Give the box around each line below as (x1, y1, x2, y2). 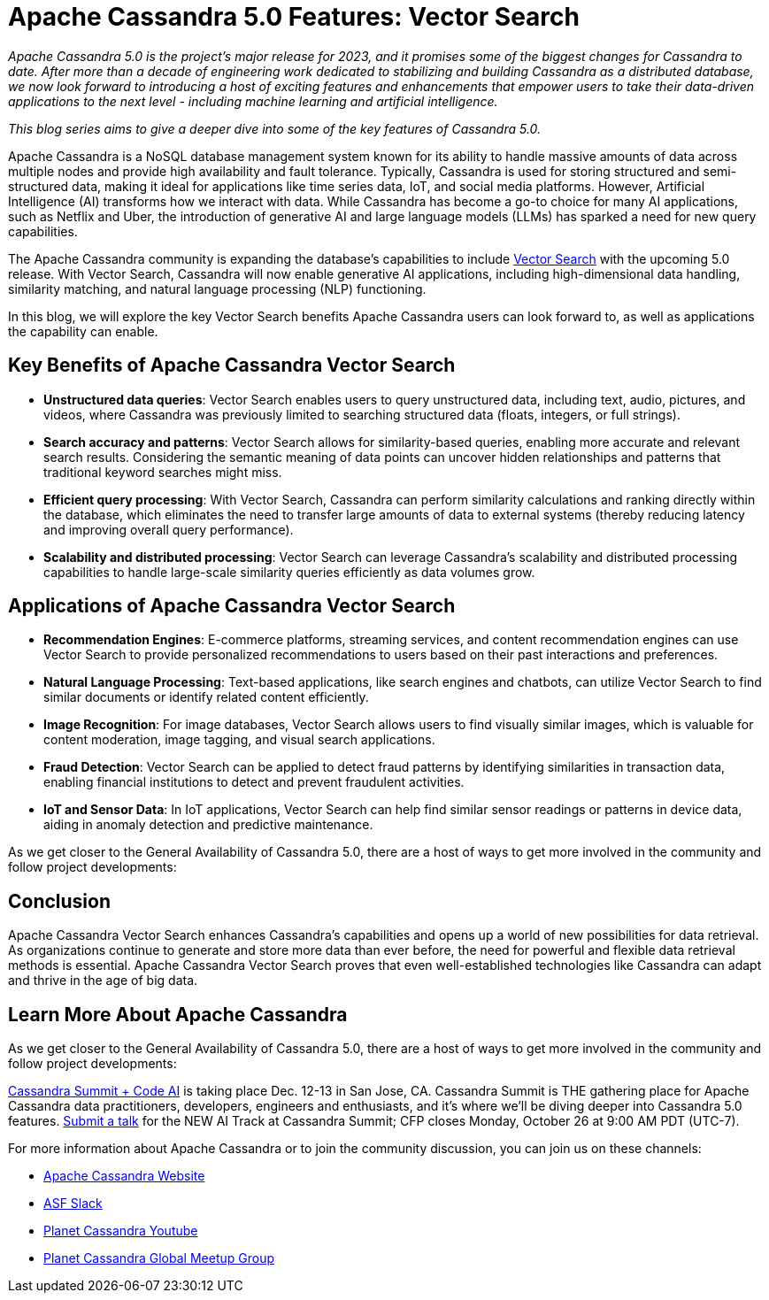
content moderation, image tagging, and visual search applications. (43, 732, 435, 748)
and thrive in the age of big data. (8, 973, 198, 988)
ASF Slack (43, 1196, 103, 1212)
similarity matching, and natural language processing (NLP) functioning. (8, 281, 427, 296)
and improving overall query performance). (43, 521, 294, 537)
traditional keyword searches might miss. (43, 464, 282, 480)
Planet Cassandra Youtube (43, 1223, 198, 1239)
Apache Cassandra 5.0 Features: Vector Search (8, 2, 580, 32)
